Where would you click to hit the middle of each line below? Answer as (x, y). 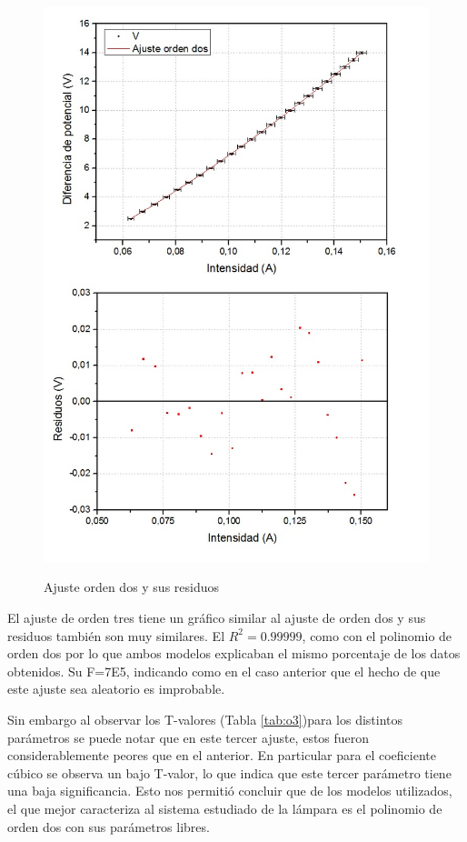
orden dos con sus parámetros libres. (109, 826)
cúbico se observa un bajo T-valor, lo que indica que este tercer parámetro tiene (229, 772)
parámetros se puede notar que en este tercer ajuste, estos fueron (189, 737)
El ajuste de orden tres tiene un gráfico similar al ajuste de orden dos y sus (217, 617)
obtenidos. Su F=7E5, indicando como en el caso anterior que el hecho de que (224, 671)
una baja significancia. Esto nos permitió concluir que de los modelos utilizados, (230, 791)
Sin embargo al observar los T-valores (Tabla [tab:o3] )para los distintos (205, 719)
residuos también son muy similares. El (116, 635)
